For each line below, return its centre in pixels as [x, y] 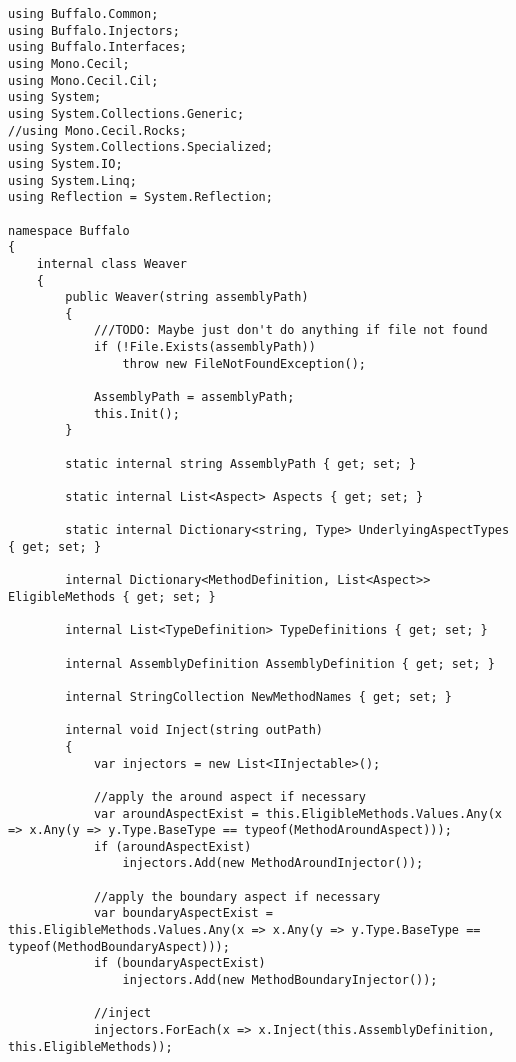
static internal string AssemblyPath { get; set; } [241, 463]
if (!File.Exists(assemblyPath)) [204, 347]
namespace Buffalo [69, 230]
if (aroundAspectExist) [172, 846]
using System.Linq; [72, 180]
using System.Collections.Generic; [126, 113]
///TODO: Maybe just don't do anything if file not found [290, 330]
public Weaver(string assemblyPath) [187, 297]
